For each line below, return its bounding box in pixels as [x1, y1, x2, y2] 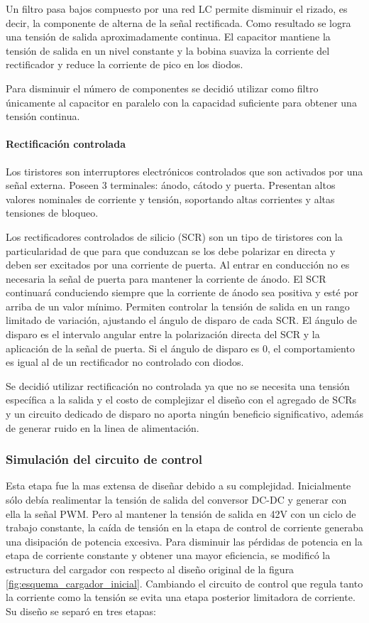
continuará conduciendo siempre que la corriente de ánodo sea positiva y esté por [6, 285, 359, 300]
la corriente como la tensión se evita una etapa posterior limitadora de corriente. [6, 590, 356, 605]
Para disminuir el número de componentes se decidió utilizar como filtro [6, 80, 319, 95]
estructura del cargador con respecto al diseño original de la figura [6, 562, 294, 577]
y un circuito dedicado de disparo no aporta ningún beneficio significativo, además [6, 406, 364, 421]
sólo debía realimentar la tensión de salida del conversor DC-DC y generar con [6, 492, 347, 507]
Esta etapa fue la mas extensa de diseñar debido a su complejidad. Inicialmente [6, 478, 351, 493]
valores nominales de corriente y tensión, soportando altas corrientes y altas [6, 191, 335, 206]
